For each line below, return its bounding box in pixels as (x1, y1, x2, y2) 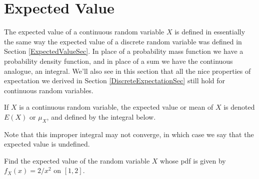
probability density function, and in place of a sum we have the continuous (4, 55, 233, 66)
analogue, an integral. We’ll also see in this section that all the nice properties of (4, 65, 251, 76)
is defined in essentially (174, 26, 245, 37)
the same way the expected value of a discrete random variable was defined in (4, 36, 242, 46)
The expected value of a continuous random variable (4, 26, 164, 37)
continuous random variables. (4, 85, 93, 95)
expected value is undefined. (4, 139, 90, 149)
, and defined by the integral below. (46, 111, 156, 122)
